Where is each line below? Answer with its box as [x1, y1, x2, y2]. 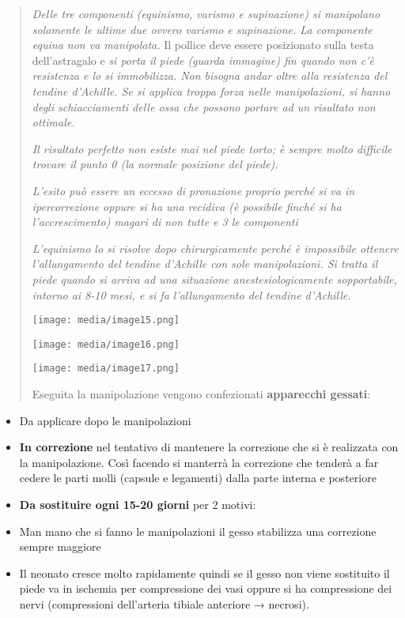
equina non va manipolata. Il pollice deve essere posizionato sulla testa [32, 36, 374, 53]
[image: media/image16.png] [32, 338, 180, 350]
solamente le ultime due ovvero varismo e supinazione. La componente [32, 21, 373, 37]
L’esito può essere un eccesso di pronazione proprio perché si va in [32, 182, 355, 198]
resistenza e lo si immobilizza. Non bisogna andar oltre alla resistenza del [32, 67, 388, 84]
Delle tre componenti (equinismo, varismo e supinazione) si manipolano [32, 6, 380, 21]
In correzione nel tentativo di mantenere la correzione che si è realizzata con [19, 439, 399, 455]
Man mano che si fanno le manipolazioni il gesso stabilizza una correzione [19, 522, 377, 539]
